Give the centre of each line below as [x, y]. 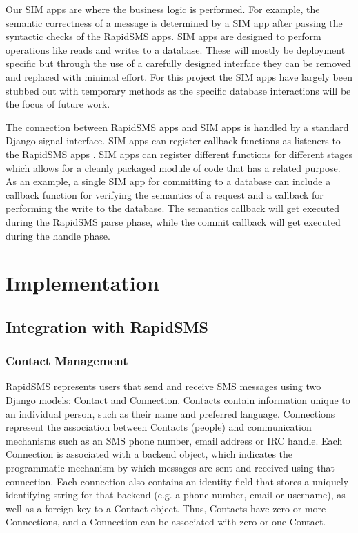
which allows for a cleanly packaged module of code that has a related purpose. [173, 167]
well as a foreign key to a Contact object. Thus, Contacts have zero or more [166, 508]
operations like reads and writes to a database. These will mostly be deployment [176, 49]
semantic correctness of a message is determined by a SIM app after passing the [174, 22]
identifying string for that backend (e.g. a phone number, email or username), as [176, 495]
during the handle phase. [58, 235]
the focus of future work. [58, 104]
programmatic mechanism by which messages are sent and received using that [170, 468]
